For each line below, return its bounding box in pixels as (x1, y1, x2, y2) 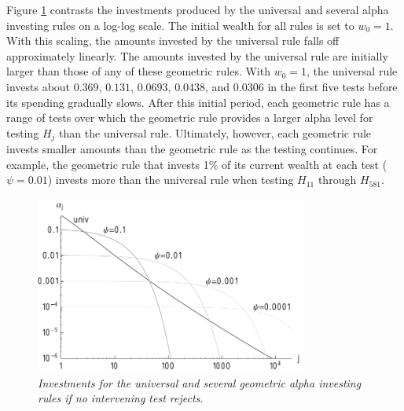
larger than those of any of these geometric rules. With (6, 63, 270, 79)
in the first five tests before (267, 78, 398, 94)
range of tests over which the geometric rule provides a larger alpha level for (6, 109, 373, 126)
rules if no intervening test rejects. (38, 390, 204, 406)
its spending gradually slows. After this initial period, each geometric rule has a (6, 94, 390, 110)
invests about (6, 78, 71, 94)
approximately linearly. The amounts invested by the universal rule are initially (6, 47, 388, 64)
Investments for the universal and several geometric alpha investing (38, 374, 362, 391)
